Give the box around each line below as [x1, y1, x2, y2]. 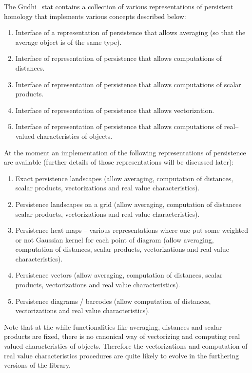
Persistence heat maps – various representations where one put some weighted [15, 225, 249, 235]
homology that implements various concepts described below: [4, 11, 186, 21]
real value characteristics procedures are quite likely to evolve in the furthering [4, 350, 239, 360]
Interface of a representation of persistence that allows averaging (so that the [15, 27, 246, 37]
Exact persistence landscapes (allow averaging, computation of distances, [15, 173, 233, 183]
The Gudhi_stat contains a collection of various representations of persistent [4, 1, 233, 11]
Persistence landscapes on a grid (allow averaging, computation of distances [15, 199, 241, 209]
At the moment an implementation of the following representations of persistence [4, 147, 246, 157]
